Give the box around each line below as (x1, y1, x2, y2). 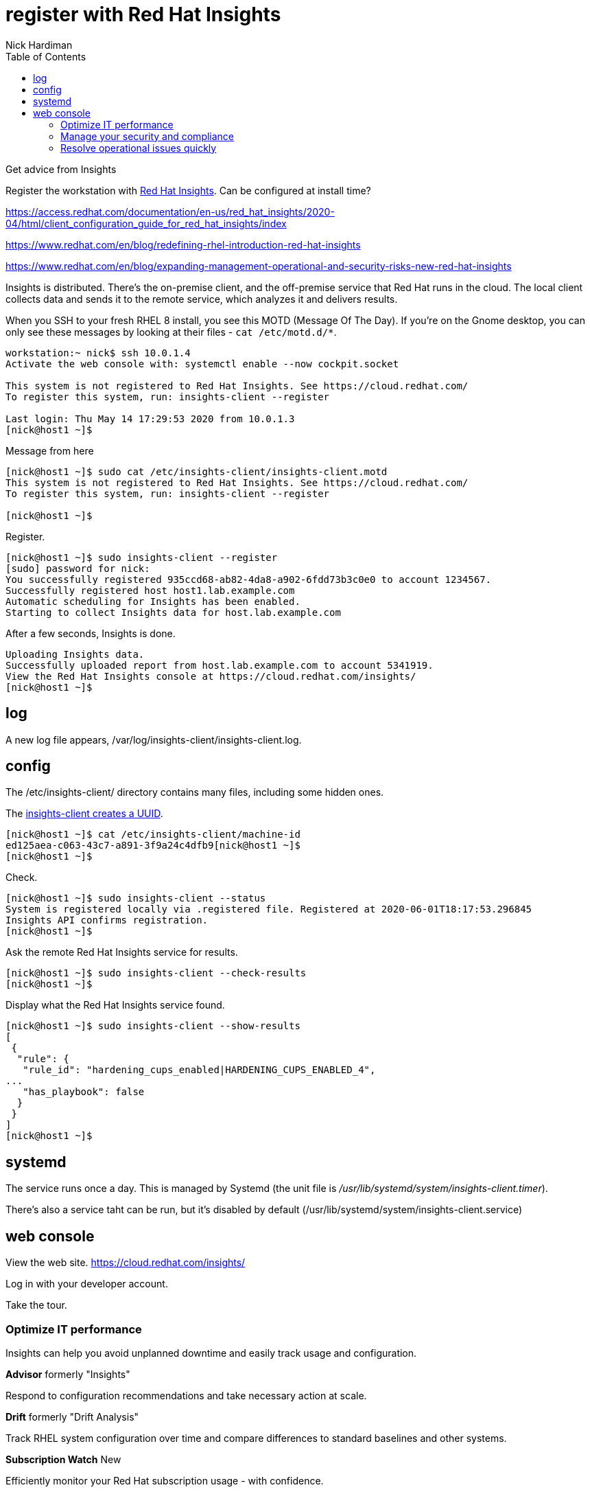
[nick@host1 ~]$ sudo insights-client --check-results (5, 967, 307, 979)
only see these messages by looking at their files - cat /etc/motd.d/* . (5, 325, 337, 338)
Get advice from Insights (5, 163, 117, 175)
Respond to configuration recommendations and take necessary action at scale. (5, 1389, 367, 1401)
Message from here (5, 444, 94, 457)
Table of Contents (5, 50, 86, 62)
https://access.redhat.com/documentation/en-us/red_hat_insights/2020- (5, 205, 335, 218)
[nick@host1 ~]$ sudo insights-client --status (5, 893, 266, 904)
